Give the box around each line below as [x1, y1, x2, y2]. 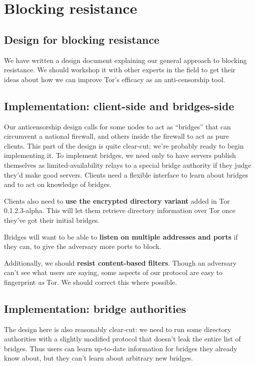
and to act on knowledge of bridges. [4, 179, 112, 189]
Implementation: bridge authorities [4, 301, 186, 316]
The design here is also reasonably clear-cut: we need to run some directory [4, 324, 231, 334]
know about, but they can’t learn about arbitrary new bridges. [4, 353, 193, 363]
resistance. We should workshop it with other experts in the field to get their [4, 64, 236, 75]
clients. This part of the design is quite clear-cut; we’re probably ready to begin [4, 140, 244, 151]
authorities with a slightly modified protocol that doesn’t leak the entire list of [4, 334, 241, 344]
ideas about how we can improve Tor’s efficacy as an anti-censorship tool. [4, 74, 225, 84]
